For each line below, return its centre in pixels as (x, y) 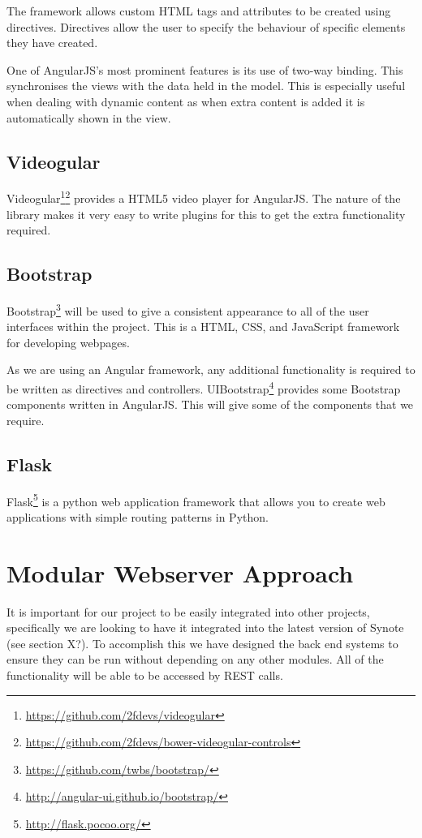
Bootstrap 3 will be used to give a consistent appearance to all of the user (188, 309)
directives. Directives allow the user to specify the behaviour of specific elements (206, 26)
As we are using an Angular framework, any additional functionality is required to (211, 370)
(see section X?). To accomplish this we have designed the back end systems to (202, 643)
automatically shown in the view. (89, 117)
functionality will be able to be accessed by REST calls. (145, 675)
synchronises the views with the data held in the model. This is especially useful (206, 86)
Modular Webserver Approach (180, 572)
